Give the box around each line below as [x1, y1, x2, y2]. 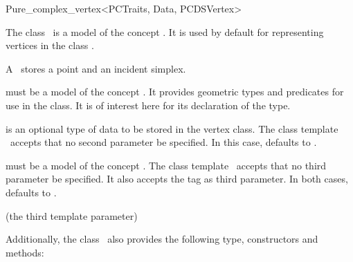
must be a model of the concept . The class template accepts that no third [6, 158, 327, 172]
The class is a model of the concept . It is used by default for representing [6, 24, 324, 39]
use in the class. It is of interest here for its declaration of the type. [6, 97, 291, 112]
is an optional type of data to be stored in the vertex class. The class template [6, 121, 338, 135]
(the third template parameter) [6, 208, 138, 223]
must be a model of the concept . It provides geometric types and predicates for [6, 84, 344, 99]
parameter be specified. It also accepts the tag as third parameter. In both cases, [6, 171, 348, 186]
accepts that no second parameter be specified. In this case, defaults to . [10, 135, 317, 149]
